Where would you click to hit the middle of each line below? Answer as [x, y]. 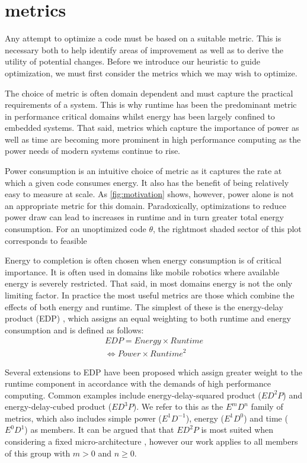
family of [267, 406]
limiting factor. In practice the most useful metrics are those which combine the [150, 295]
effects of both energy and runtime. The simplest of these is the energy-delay [144, 306]
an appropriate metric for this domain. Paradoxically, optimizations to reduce [146, 205]
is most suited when [237, 430]
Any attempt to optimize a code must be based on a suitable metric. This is [143, 38]
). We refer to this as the [178, 406]
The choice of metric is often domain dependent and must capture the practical [149, 93]
